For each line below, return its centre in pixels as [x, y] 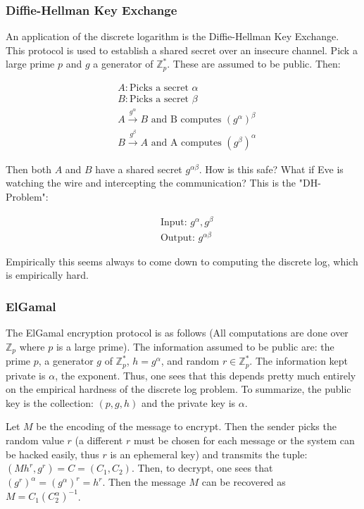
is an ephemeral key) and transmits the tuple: [209, 454]
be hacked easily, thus [52, 454]
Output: [177, 238]
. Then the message [144, 482]
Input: [174, 222]
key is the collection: [50, 402]
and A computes [186, 143]
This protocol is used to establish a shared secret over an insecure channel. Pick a [182, 50]
